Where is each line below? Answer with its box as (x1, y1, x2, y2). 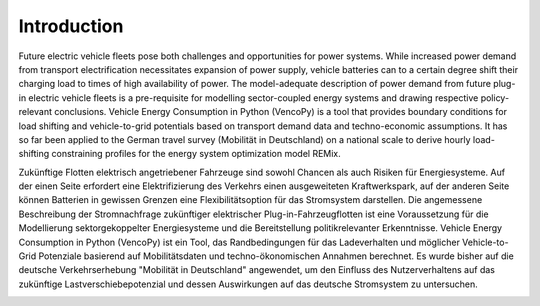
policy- (480, 91, 510, 104)
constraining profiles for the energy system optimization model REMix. (51, 148, 342, 160)
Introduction (18, 15, 124, 37)
